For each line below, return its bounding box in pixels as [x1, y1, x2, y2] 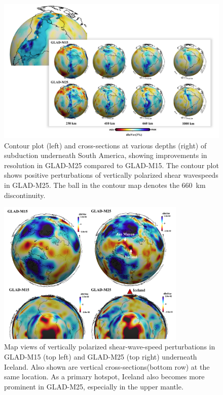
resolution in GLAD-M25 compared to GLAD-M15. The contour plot [4, 160, 219, 170]
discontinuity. [4, 189, 46, 200]
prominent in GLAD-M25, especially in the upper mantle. [4, 381, 183, 391]
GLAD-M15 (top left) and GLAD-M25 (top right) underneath [4, 351, 197, 362]
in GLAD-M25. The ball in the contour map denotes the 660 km [4, 179, 206, 190]
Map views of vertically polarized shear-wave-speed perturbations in [4, 341, 215, 352]
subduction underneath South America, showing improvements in [4, 150, 207, 161]
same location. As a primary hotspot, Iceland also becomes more [4, 371, 205, 382]
